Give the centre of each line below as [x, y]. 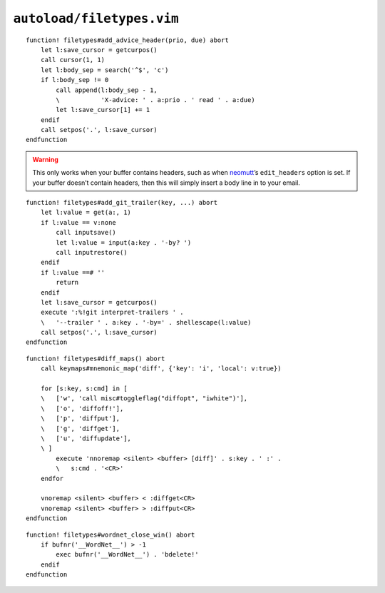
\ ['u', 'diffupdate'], [86, 439]
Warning [45, 159]
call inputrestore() [92, 252]
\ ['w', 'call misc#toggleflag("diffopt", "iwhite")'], [144, 399]
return [67, 283]
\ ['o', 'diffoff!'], [82, 408]
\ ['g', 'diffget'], [80, 429]
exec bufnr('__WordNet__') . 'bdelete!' [127, 554]
